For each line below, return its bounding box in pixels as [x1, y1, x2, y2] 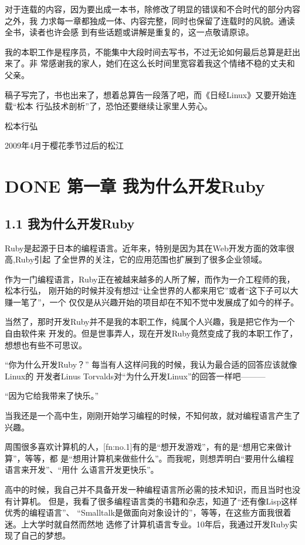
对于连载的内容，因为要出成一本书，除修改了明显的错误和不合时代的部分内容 [5, 3, 300, 15]
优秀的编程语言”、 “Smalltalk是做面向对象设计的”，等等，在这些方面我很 [5, 506, 283, 519]
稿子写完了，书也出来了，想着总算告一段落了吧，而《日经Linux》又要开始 [5, 88, 289, 100]
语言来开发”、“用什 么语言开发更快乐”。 [5, 463, 159, 476]
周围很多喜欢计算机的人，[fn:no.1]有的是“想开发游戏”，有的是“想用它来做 [5, 440, 284, 453]
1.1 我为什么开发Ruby [5, 214, 135, 232]
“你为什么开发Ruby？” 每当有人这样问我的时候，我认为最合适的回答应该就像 [5, 358, 297, 371]
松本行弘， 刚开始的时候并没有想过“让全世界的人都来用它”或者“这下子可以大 [5, 284, 299, 297]
